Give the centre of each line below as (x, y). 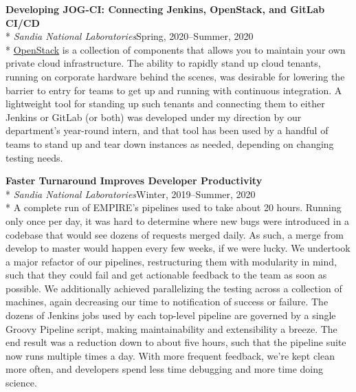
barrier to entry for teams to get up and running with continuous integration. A (174, 90)
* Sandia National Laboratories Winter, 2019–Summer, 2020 (131, 194)
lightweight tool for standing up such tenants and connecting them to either (165, 104)
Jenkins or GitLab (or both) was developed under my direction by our (154, 117)
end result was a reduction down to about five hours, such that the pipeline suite (176, 342)
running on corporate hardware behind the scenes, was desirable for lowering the (175, 76)
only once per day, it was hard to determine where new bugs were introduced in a (178, 220)
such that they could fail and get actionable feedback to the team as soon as (166, 275)
